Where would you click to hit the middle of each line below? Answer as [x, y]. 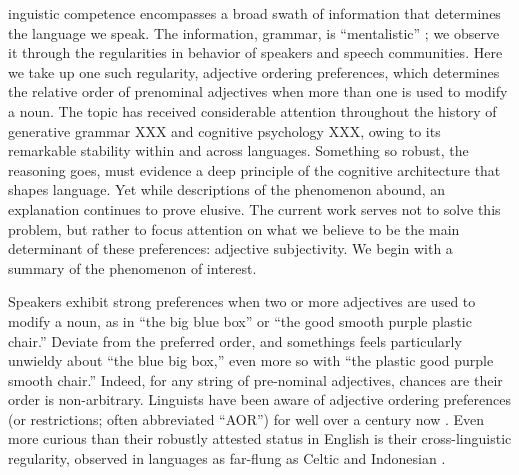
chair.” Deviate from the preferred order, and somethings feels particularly [235, 340]
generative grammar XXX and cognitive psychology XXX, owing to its [224, 130]
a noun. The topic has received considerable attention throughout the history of [252, 110]
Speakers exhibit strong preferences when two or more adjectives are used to [242, 301]
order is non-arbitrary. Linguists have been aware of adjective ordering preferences [259, 399]
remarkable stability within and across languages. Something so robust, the [238, 150]
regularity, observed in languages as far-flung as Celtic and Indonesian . [227, 458]
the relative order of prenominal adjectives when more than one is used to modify [258, 91]
